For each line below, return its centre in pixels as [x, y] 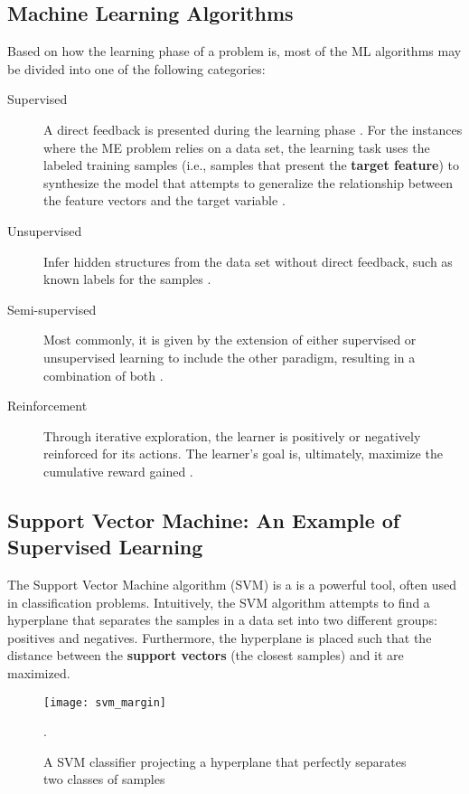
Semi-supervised [52, 309]
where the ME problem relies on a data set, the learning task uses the [237, 147]
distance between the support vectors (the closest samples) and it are [206, 655]
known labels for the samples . [127, 279]
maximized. [39, 673]
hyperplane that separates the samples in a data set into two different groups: [222, 620]
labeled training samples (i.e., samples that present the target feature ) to [252, 165]
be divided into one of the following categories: [136, 68]
